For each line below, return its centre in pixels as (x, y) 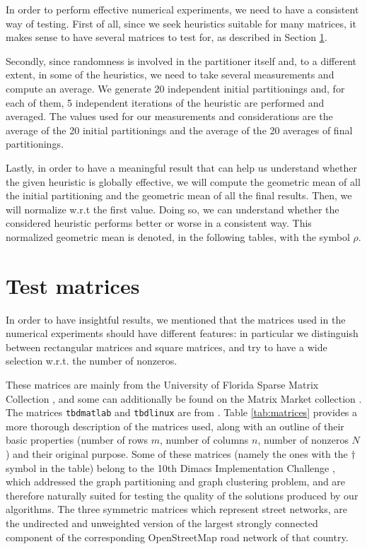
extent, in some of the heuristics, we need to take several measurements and (170, 75)
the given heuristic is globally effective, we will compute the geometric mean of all (183, 181)
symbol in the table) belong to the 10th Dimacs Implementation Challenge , (170, 467)
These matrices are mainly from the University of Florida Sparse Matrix (162, 384)
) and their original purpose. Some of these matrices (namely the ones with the (177, 454)
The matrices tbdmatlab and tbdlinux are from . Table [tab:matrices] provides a (182, 412)
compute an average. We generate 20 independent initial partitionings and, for (175, 88)
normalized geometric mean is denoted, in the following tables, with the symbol (178, 236)
